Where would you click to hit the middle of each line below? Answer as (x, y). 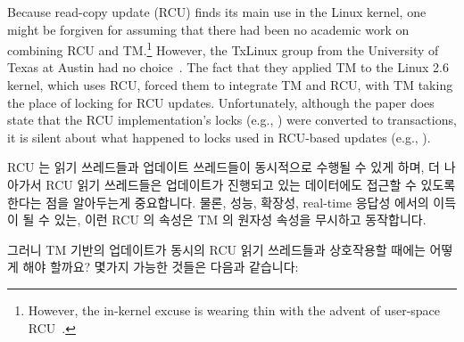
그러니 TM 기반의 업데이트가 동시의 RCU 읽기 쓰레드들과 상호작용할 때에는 (216, 249)
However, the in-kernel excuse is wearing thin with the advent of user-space (234, 309)
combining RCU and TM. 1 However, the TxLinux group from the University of (223, 49)
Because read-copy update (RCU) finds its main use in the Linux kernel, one (217, 12)
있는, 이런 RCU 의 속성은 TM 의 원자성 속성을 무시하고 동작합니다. (240, 220)
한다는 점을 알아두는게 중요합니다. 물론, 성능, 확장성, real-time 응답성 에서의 (218, 202)
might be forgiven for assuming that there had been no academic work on (208, 29)
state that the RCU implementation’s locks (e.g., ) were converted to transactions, (232, 120)
